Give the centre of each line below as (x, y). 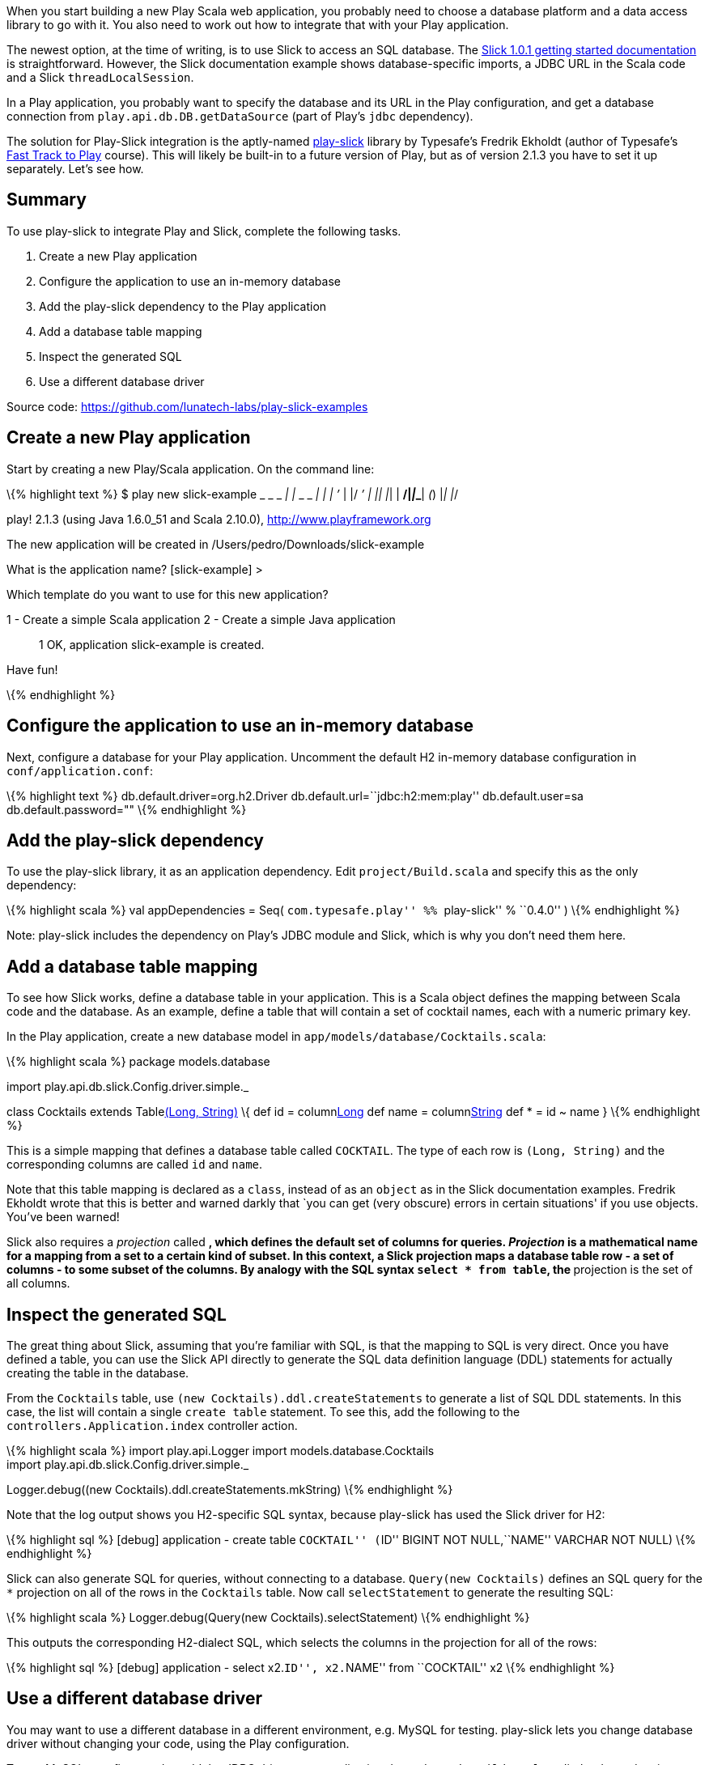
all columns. (38, 1283)
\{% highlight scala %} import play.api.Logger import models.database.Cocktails (221, 1451)
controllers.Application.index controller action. (152, 1426)
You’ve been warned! (63, 1217)
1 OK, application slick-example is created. (152, 644)
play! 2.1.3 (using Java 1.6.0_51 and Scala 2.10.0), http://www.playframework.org (219, 519)
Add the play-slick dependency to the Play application (183, 306)
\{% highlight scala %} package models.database (138, 1062)
